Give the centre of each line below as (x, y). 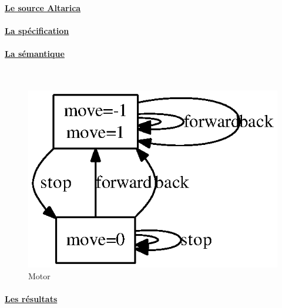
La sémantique (35, 53)
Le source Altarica (43, 7)
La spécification (37, 30)
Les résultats (31, 298)
